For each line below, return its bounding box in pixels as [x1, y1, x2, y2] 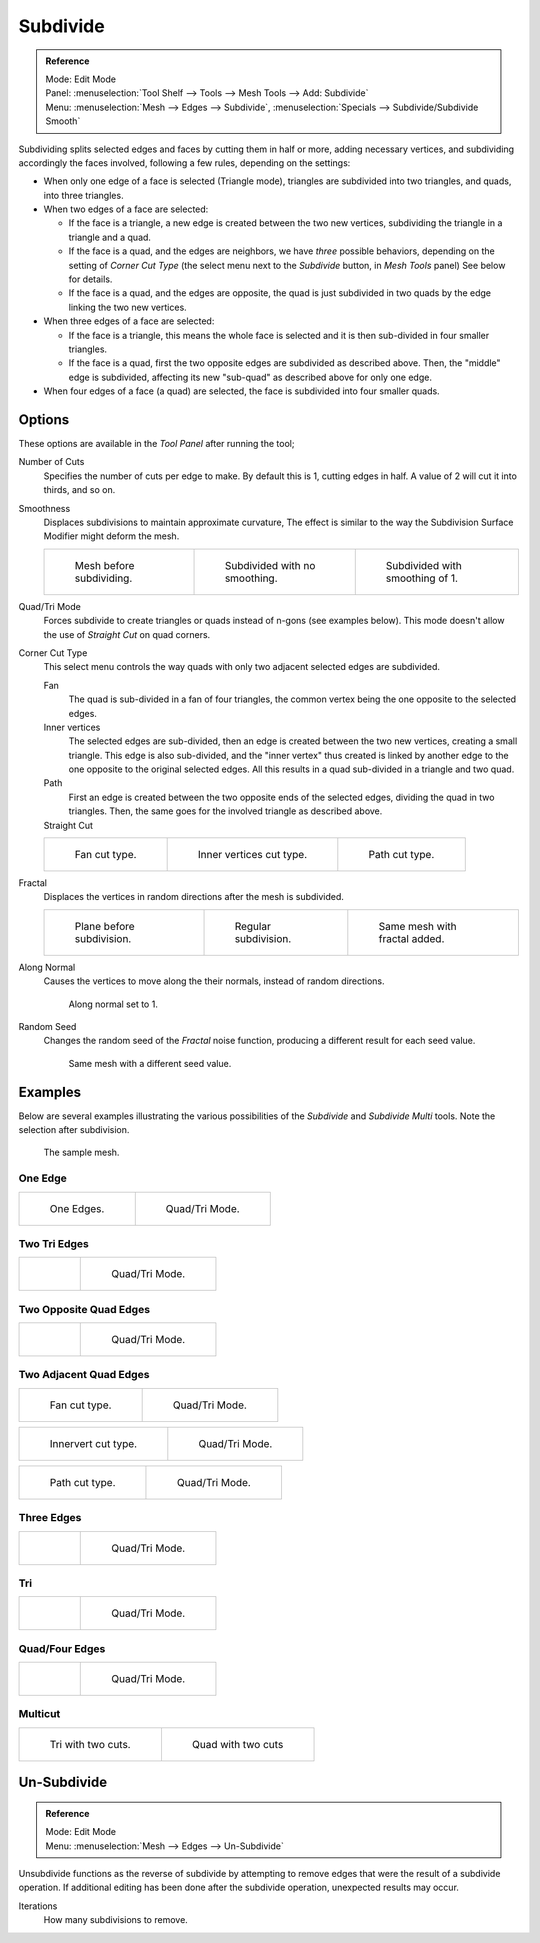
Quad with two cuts [191, 1737, 284, 1751]
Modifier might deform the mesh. [43, 530, 180, 542]
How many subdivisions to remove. [43, 1914, 189, 1926]
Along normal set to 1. [68, 998, 159, 1010]
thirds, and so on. [43, 484, 116, 496]
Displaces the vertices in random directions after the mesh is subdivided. [43, 891, 345, 903]
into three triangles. [43, 189, 124, 201]
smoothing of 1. [385, 571, 459, 585]
